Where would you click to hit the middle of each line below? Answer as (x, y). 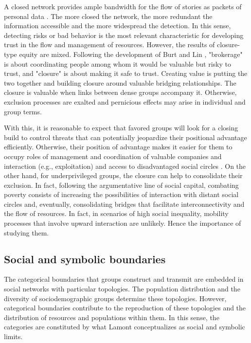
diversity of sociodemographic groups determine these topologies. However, (115, 298)
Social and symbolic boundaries (85, 259)
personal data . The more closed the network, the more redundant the (108, 16)
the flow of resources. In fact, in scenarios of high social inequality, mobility (116, 213)
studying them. (27, 232)
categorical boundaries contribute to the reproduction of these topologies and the (125, 308)
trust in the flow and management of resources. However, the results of (109, 45)
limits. (13, 336)
